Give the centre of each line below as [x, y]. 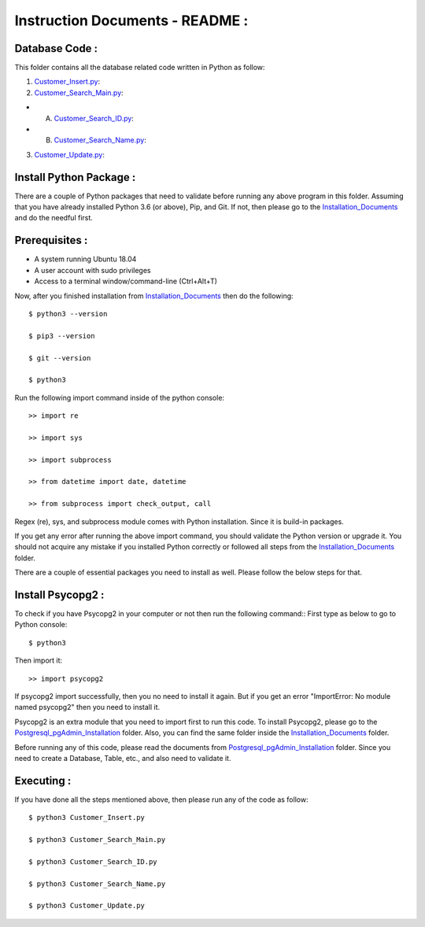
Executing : [43, 780]
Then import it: [39, 660]
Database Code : [56, 48]
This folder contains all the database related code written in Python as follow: [140, 68]
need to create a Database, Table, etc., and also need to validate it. [123, 758]
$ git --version [60, 358]
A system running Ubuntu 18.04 [85, 259]
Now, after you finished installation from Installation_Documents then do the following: [154, 296]
